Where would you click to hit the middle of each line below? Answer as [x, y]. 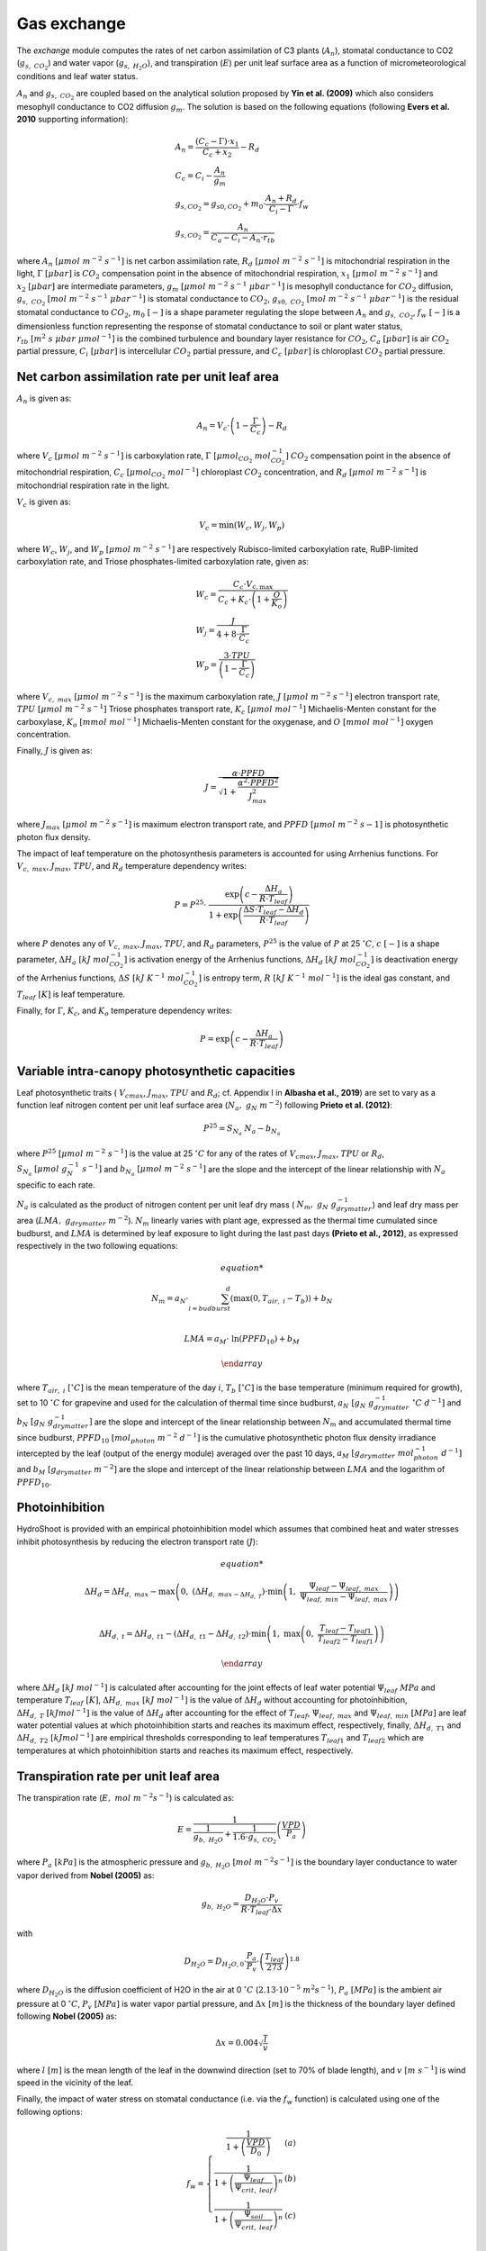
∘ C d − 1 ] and [437, 1402]
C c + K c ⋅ [234, 601]
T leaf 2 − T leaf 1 [345, 1640]
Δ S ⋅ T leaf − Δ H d [274, 911]
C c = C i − [194, 177]
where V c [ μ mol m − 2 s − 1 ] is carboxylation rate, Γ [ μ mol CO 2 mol [144, 457]
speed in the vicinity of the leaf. [75, 2082]
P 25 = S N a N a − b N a [242, 1130]
